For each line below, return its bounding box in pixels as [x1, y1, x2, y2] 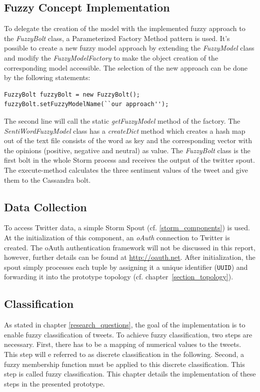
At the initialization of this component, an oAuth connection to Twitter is [4, 232, 230, 242]
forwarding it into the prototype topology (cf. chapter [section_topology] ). [4, 271, 233, 282]
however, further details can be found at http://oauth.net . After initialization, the [4, 252, 255, 262]
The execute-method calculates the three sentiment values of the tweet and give [4, 164, 248, 175]
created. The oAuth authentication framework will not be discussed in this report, [4, 242, 255, 252]
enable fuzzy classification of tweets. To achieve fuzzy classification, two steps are [4, 329, 252, 339]
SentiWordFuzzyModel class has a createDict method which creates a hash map [4, 125, 245, 136]
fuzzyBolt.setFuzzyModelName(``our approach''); [4, 101, 169, 108]
